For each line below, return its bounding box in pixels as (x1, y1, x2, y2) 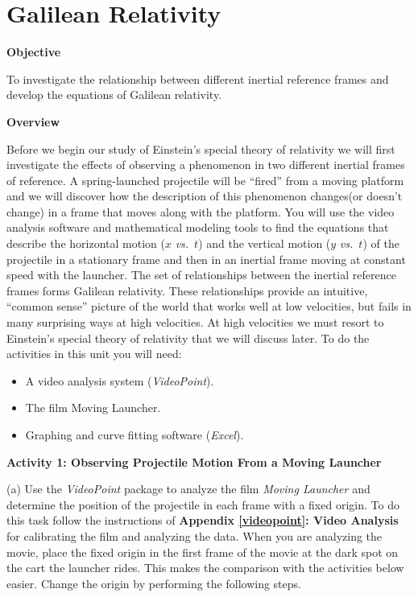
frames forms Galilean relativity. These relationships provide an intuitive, (6, 282, 368, 298)
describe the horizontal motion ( (6, 235, 165, 252)
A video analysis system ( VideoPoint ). (25, 372, 214, 389)
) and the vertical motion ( (198, 235, 331, 252)
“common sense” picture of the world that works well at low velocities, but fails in (6, 298, 412, 315)
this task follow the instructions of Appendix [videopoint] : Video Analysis (6, 512, 399, 529)
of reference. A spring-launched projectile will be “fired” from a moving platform (6, 171, 404, 188)
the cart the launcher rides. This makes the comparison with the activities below (6, 559, 404, 576)
